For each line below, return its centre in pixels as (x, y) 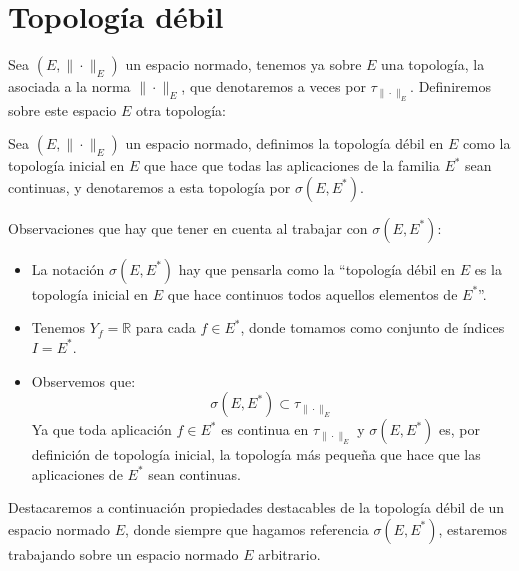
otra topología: (181, 109)
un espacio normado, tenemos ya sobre (243, 64)
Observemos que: (83, 380)
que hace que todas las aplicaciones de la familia (291, 165)
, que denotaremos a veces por (273, 86)
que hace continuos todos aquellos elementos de (312, 293)
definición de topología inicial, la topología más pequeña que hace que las (256, 454)
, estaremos (473, 528)
